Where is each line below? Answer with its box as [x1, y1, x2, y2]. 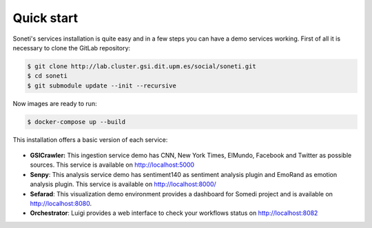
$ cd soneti [27, 72, 68, 80]
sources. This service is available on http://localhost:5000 [30, 160, 195, 169]
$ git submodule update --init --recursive [27, 81, 177, 90]
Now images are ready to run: [12, 99, 97, 107]
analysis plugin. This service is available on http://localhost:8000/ [30, 180, 216, 189]
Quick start [12, 10, 79, 25]
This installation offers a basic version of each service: [12, 135, 168, 144]
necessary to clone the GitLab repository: [12, 43, 131, 52]
